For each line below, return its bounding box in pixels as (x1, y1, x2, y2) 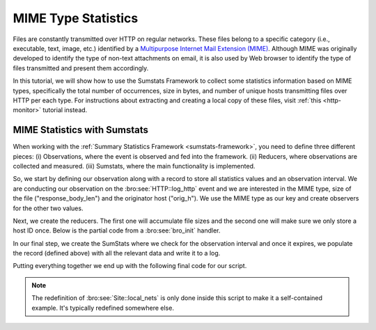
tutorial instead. (42, 106, 88, 114)
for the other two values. (13, 204, 84, 212)
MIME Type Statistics (13, 10, 139, 26)
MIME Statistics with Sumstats (13, 124, 149, 136)
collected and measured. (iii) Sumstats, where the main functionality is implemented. (13, 162, 256, 170)
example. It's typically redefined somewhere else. (31, 304, 174, 312)
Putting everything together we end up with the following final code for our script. (13, 262, 247, 270)
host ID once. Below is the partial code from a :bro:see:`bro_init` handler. (13, 226, 221, 235)
